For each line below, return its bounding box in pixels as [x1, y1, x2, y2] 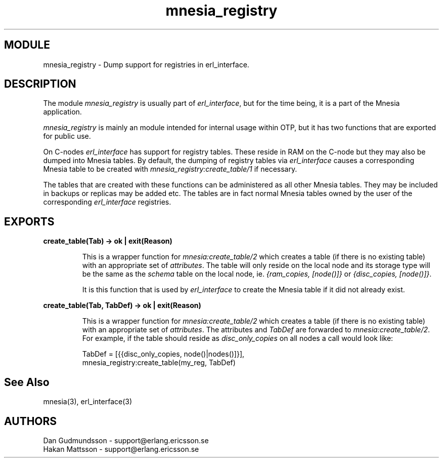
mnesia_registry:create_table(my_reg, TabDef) [82, 358, 236, 367]
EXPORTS [4, 215, 55, 228]
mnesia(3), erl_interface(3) [43, 397, 132, 406]
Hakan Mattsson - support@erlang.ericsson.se [43, 444, 199, 453]
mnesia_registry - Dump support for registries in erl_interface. [43, 60, 249, 69]
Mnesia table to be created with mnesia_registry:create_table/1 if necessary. [43, 165, 297, 174]
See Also [4, 375, 50, 389]
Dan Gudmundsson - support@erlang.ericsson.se [43, 436, 209, 445]
